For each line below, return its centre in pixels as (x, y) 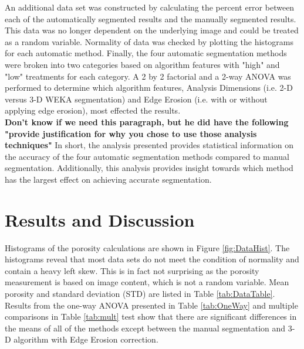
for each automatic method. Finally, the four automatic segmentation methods (146, 53)
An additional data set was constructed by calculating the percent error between (150, 7)
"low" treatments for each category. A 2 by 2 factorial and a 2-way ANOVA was (148, 76)
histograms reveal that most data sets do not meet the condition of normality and (152, 259)
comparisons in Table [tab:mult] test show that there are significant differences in (151, 317)
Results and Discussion (100, 219)
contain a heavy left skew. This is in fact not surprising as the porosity (132, 270)
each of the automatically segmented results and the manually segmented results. (151, 18)
